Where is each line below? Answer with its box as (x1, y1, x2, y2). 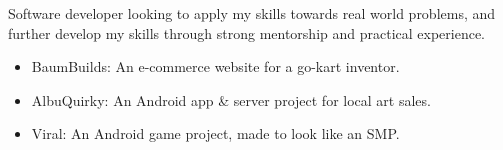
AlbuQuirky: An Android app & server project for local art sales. (31, 89, 431, 110)
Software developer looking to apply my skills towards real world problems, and (8, 3, 496, 23)
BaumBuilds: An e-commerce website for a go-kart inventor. (31, 56, 400, 77)
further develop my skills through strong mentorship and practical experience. (8, 22, 486, 43)
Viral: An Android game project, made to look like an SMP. (31, 123, 400, 144)
